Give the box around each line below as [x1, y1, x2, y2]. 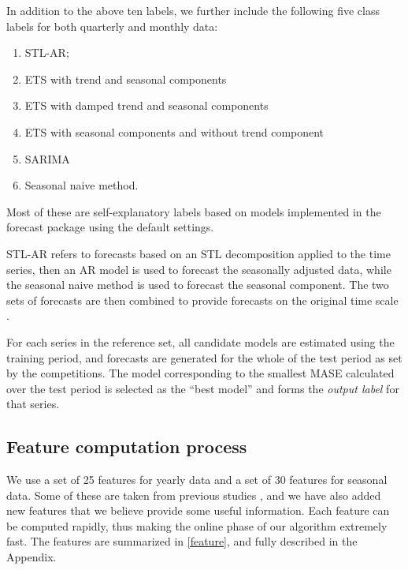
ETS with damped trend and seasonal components [24, 97, 269, 114]
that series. [6, 396, 60, 412]
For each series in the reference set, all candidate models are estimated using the [6, 333, 395, 350]
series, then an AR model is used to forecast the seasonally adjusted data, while [6, 261, 391, 277]
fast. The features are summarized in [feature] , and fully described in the [6, 533, 358, 549]
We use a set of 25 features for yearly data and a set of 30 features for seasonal [6, 471, 388, 488]
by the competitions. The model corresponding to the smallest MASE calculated [6, 365, 395, 381]
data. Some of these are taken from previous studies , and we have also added [6, 486, 381, 503]
